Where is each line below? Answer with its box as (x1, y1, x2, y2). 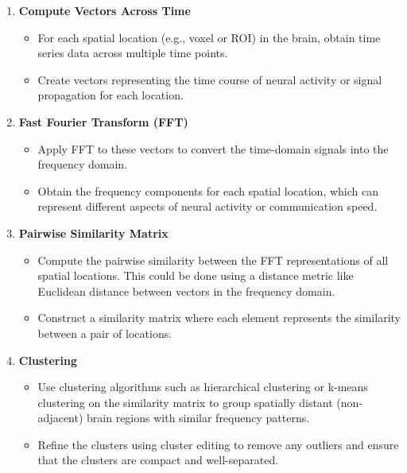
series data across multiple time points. (37, 45, 228, 61)
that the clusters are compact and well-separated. (37, 452, 279, 468)
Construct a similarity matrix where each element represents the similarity (37, 309, 401, 326)
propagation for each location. (37, 87, 184, 103)
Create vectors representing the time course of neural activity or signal (37, 71, 382, 87)
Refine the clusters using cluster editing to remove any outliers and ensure (37, 436, 399, 452)
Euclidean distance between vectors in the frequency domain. (37, 282, 335, 299)
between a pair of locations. (37, 324, 172, 341)
